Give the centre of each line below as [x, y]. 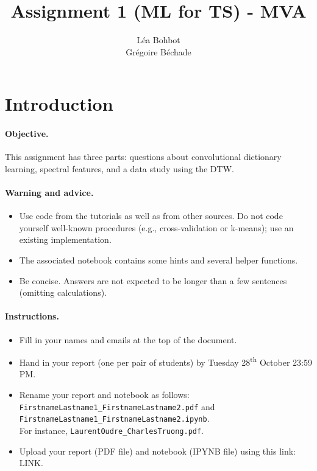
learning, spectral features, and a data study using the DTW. [119, 168]
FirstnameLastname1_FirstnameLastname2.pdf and [117, 406]
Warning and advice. [49, 193]
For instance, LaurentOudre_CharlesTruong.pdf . [112, 430]
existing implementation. [65, 239]
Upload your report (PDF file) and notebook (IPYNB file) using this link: [158, 451]
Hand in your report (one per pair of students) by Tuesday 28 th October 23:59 [166, 361]
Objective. [27, 134]
